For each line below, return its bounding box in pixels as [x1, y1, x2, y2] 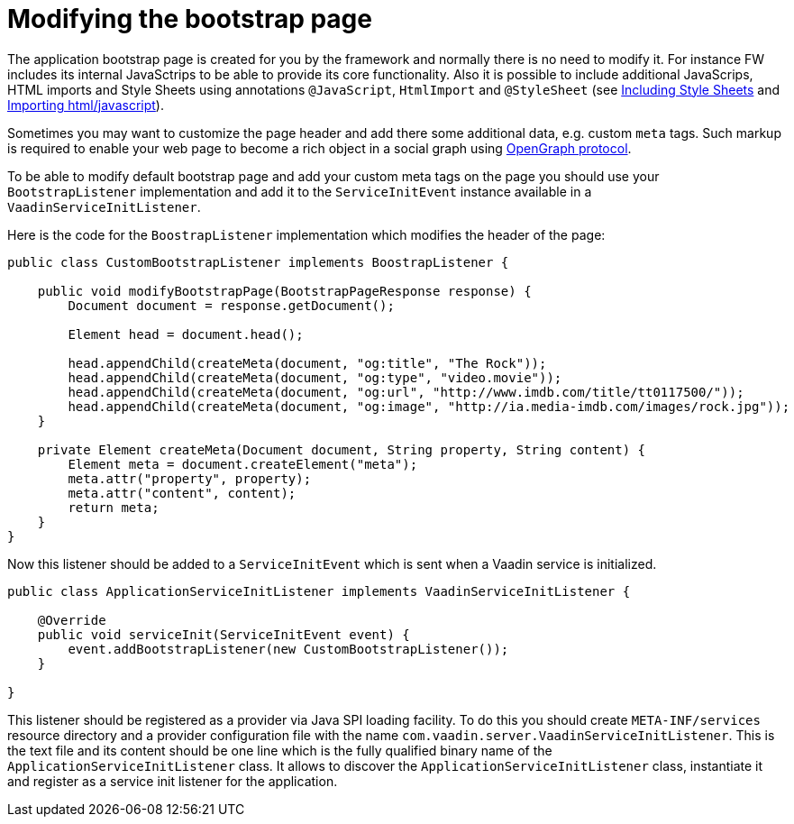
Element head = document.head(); [68, 326, 304, 342]
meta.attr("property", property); [68, 471, 312, 486]
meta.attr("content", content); [68, 485, 297, 500]
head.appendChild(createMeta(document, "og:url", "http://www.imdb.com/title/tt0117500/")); [68, 384, 744, 399]
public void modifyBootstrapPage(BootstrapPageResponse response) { [37, 283, 532, 298]
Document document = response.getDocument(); [68, 298, 395, 313]
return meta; [68, 499, 160, 515]
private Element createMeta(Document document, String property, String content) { [37, 442, 646, 457]
